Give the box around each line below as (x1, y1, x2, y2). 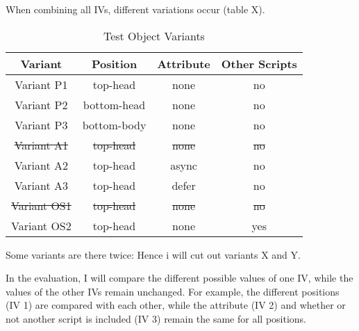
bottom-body (82, 116, 147, 133)
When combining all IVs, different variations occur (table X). (6, 2, 265, 16)
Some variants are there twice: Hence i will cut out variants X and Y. (6, 247, 301, 261)
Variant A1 (14, 136, 69, 153)
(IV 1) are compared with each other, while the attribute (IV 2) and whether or (6, 298, 346, 312)
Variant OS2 (11, 217, 72, 234)
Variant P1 (15, 76, 68, 92)
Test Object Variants (103, 27, 205, 44)
